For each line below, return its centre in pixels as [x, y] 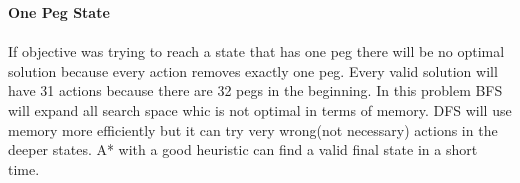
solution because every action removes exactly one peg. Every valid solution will [253, 70]
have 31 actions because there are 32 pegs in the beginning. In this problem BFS [255, 90]
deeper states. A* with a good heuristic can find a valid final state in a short [243, 149]
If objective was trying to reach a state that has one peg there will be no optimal [256, 51]
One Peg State [59, 12]
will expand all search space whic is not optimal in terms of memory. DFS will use [260, 109]
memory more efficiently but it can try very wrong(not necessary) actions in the [253, 129]
